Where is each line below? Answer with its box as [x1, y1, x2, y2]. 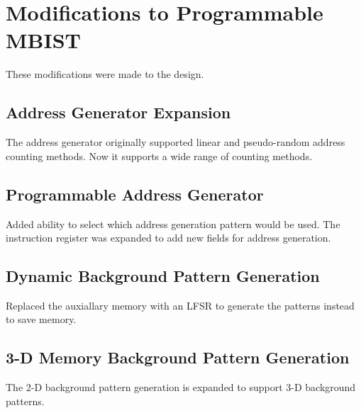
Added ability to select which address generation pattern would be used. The [6, 216, 340, 231]
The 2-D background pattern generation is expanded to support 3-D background [6, 380, 356, 395]
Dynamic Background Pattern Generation [6, 265, 320, 287]
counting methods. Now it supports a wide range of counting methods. [6, 148, 313, 163]
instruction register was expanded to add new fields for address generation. [6, 230, 331, 245]
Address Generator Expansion [6, 101, 231, 123]
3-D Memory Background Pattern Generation [6, 346, 350, 368]
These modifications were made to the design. [6, 67, 204, 81]
